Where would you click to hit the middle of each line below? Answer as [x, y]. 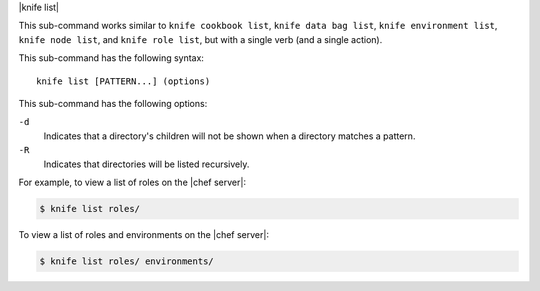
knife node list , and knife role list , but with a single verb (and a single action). [200, 39]
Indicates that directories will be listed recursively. [146, 164]
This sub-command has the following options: [113, 103]
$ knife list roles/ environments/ [126, 261]
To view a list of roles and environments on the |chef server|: [144, 234]
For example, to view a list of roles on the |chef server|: [132, 182]
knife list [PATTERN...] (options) [123, 81]
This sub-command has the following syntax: [111, 58]
